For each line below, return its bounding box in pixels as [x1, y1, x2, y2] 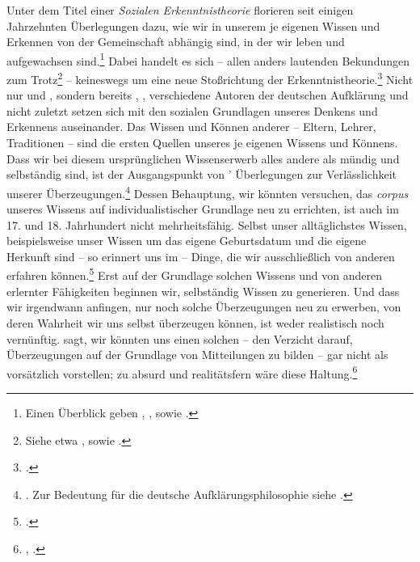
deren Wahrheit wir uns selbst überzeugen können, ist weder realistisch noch [6, 314, 384, 331]
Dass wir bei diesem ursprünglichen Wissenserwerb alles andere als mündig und [6, 150, 400, 167]
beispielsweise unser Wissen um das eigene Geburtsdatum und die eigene [6, 232, 367, 249]
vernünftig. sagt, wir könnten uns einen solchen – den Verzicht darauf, [6, 330, 353, 347]
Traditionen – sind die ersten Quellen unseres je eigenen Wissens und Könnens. [6, 134, 398, 151]
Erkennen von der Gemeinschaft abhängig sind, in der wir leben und [6, 33, 345, 50]
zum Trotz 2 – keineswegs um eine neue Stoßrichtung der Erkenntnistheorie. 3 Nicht [6, 69, 414, 87]
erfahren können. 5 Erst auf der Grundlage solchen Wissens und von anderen [6, 264, 382, 284]
